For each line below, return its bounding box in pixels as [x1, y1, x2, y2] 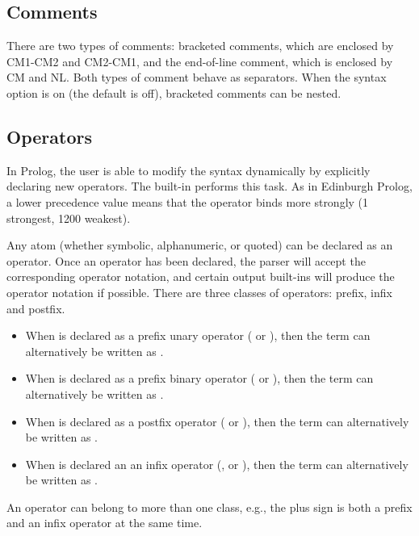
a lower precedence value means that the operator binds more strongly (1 [6, 193, 369, 210]
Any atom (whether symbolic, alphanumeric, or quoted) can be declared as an [6, 237, 393, 253]
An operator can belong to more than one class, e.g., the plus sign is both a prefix [6, 498, 413, 515]
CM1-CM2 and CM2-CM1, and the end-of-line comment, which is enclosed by [6, 52, 393, 69]
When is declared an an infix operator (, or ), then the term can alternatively [25, 455, 409, 472]
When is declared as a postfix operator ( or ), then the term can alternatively [25, 412, 409, 429]
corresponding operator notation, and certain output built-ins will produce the [6, 268, 395, 285]
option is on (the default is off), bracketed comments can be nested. [6, 84, 341, 101]
